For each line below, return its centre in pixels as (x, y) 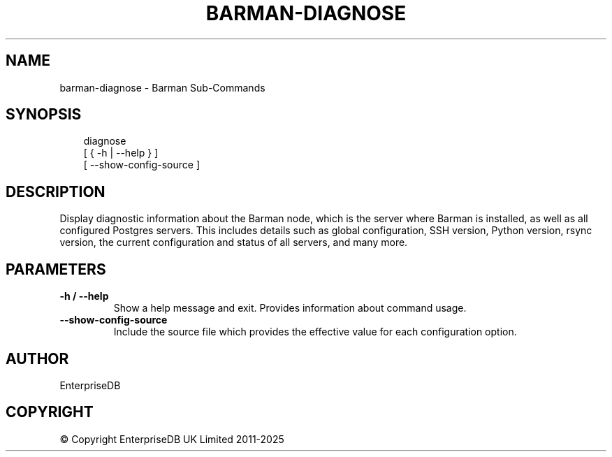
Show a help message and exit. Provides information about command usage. (290, 308)
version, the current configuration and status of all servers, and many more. (234, 242)
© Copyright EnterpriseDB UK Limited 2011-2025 (172, 439)
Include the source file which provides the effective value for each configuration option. (315, 332)
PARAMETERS (56, 269)
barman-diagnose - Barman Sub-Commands (162, 87)
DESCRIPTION (56, 191)
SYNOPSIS (44, 115)
